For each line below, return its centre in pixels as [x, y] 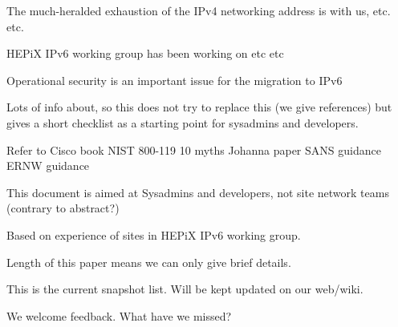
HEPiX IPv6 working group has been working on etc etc [145, 53]
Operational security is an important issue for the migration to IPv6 [175, 80]
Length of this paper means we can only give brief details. [149, 262]
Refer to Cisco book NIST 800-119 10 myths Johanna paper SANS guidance [194, 149]
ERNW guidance [48, 166]
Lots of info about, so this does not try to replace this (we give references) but [199, 107]
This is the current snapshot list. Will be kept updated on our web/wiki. [185, 289]
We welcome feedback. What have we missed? [119, 315]
